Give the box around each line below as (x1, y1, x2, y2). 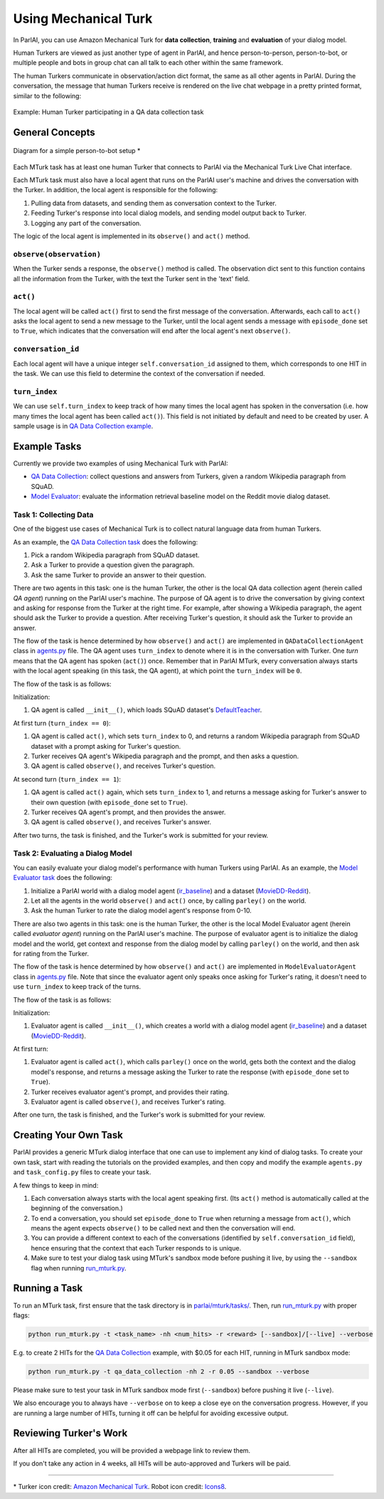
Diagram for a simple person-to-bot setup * (13, 147, 141, 155)
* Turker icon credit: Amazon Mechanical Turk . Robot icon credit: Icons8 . (13, 1483, 227, 1491)
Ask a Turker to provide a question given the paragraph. (31, 561, 195, 569)
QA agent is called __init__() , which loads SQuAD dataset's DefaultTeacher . (31, 705, 262, 715)
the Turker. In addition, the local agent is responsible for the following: (13, 186, 218, 194)
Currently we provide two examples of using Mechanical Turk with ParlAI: (13, 459, 229, 468)
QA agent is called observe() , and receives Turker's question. (31, 762, 216, 770)
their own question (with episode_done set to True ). (31, 798, 188, 806)
